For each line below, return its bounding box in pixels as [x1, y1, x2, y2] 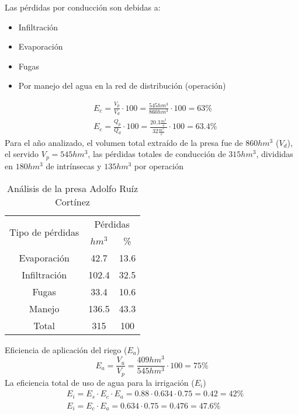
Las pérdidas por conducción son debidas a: [5, 1, 161, 13]
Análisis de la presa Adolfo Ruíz [7, 181, 138, 195]
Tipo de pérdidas [9, 225, 79, 239]
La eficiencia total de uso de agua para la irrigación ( [5, 376, 195, 388]
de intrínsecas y [46, 159, 102, 172]
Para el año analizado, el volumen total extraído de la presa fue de [5, 136, 243, 148]
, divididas [256, 148, 293, 160]
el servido [5, 148, 39, 160]
